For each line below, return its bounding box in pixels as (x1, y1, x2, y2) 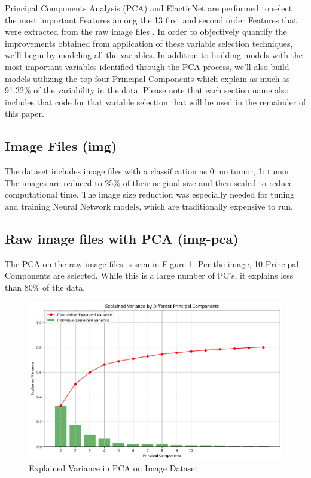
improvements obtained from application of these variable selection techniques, (5, 37, 293, 49)
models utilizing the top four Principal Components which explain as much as (5, 72, 290, 84)
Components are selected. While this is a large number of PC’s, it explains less (5, 269, 294, 282)
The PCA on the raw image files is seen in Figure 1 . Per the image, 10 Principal (5, 257, 299, 270)
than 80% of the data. (5, 280, 86, 293)
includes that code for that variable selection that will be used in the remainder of (5, 95, 306, 108)
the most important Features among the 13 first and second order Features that (5, 13, 297, 26)
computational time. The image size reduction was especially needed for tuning (5, 188, 295, 201)
